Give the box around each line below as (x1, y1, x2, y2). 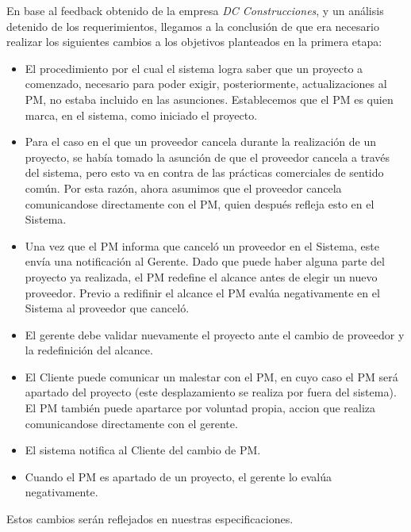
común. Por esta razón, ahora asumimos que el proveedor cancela (25, 179, 342, 196)
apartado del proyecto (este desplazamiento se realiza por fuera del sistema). (25, 384, 397, 400)
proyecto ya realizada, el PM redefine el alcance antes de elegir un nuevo (25, 268, 378, 285)
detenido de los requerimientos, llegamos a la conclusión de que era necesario (6, 17, 379, 34)
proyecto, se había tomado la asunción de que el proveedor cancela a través (25, 148, 390, 165)
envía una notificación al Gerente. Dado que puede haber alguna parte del (25, 253, 385, 270)
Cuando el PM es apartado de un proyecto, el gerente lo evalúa (25, 468, 332, 484)
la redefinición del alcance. (25, 342, 153, 358)
